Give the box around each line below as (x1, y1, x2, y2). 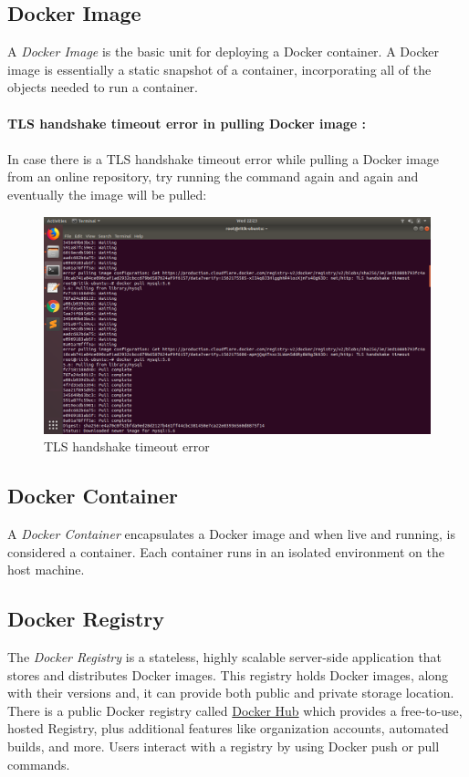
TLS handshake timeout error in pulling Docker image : (7, 113, 366, 132)
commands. (7, 754, 70, 773)
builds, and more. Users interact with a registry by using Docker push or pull (7, 736, 440, 755)
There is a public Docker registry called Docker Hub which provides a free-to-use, (7, 700, 463, 720)
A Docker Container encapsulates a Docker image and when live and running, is (7, 524, 456, 544)
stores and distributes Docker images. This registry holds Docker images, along (7, 665, 449, 684)
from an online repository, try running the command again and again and (7, 167, 419, 186)
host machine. (7, 560, 85, 579)
